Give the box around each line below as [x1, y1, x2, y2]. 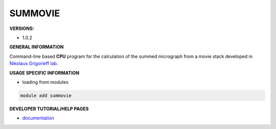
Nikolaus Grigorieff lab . [9, 60, 58, 67]
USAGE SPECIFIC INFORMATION [9, 70, 80, 76]
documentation [22, 115, 55, 121]
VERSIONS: [9, 25, 34, 31]
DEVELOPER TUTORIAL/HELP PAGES [9, 106, 89, 112]
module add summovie [20, 92, 72, 99]
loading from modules [22, 79, 68, 85]
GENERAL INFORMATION [9, 44, 64, 50]
